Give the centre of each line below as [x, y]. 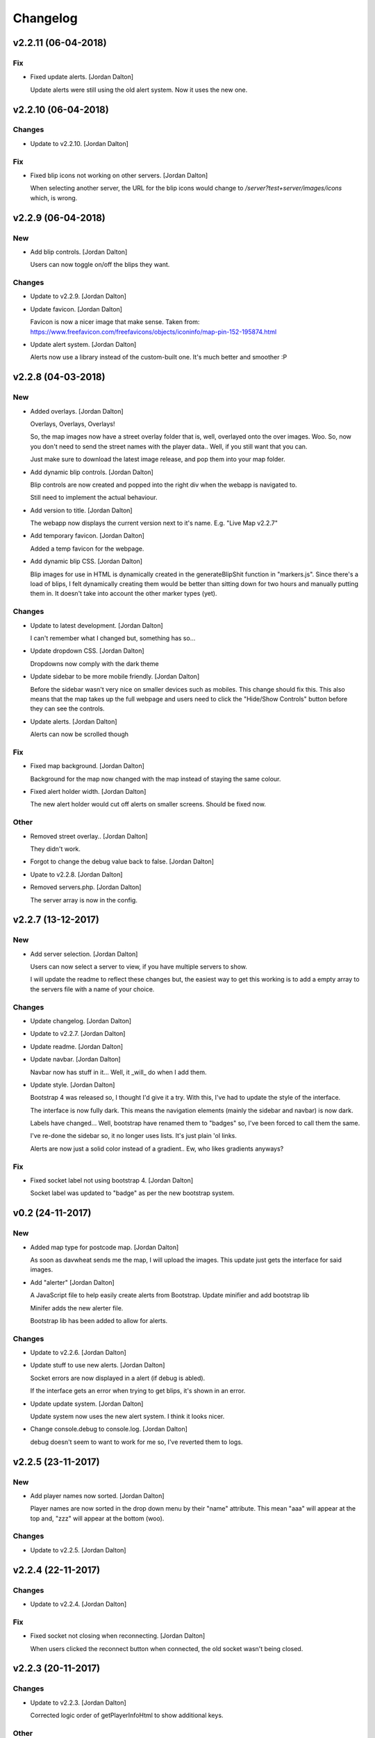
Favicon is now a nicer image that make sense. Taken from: [115, 322]
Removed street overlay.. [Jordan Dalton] [89, 836]
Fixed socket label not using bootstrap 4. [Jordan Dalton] [112, 1180]
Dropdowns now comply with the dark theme [94, 663]
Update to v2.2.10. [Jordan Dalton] [79, 143]
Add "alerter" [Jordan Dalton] [72, 1282]
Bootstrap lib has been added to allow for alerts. [99, 1320]
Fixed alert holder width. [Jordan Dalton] [88, 792]
